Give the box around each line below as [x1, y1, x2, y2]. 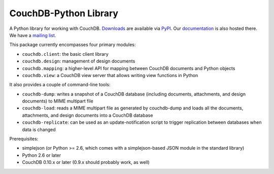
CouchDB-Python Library [9, 8, 119, 19]
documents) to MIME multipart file [22, 98, 93, 104]
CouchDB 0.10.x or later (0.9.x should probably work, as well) [22, 159, 150, 165]
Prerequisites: [9, 136, 39, 142]
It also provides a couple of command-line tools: [9, 82, 111, 88]
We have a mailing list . [9, 32, 56, 38]
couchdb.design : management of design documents [22, 58, 135, 64]
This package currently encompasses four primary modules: [9, 42, 136, 48]
